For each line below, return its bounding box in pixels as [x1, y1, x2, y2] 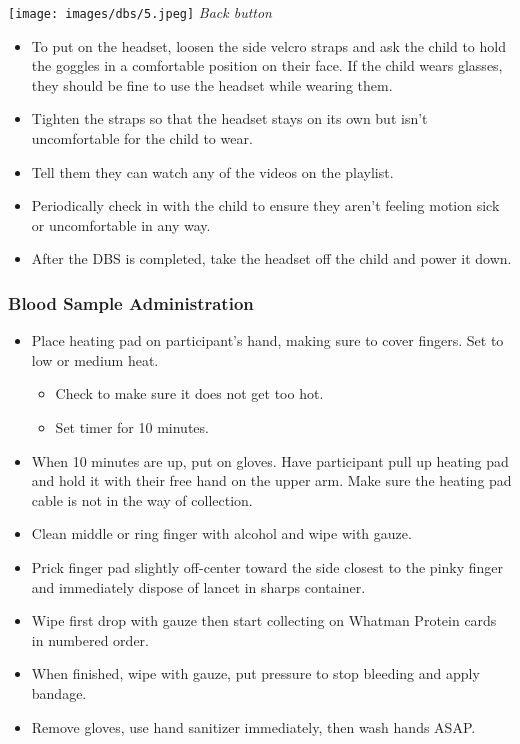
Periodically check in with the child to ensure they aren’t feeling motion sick [31, 195, 500, 216]
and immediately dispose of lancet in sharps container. [31, 576, 366, 597]
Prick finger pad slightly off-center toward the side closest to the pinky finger [31, 556, 504, 577]
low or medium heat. [31, 349, 159, 370]
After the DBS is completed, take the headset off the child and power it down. [31, 248, 512, 269]
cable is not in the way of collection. [31, 489, 253, 510]
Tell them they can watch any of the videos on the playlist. [31, 161, 394, 182]
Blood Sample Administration [8, 290, 254, 315]
